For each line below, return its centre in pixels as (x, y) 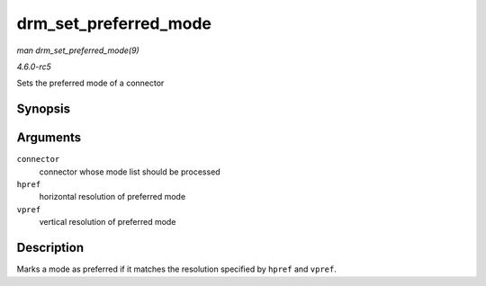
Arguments (49, 138)
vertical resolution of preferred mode (108, 222)
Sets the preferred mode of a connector (90, 83)
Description (50, 248)
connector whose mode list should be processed (130, 172)
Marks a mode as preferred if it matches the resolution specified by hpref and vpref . (176, 269)
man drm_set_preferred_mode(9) (78, 50)
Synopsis (44, 109)
